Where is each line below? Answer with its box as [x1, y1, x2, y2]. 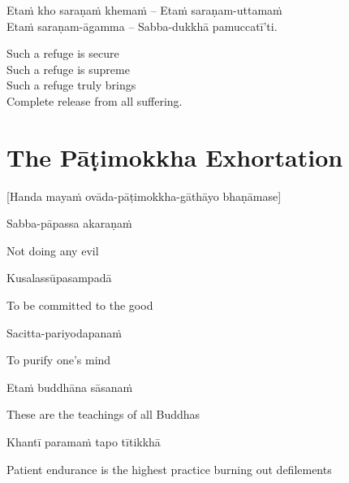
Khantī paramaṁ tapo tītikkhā [6, 433, 161, 450]
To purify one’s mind [6, 351, 111, 368]
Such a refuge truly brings [6, 76, 136, 94]
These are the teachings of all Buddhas [6, 406, 200, 423]
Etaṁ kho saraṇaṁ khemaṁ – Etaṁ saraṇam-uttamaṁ [6, 2, 282, 18]
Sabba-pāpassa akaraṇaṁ [6, 215, 132, 232]
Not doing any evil [6, 241, 99, 259]
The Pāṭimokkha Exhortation [6, 140, 343, 173]
